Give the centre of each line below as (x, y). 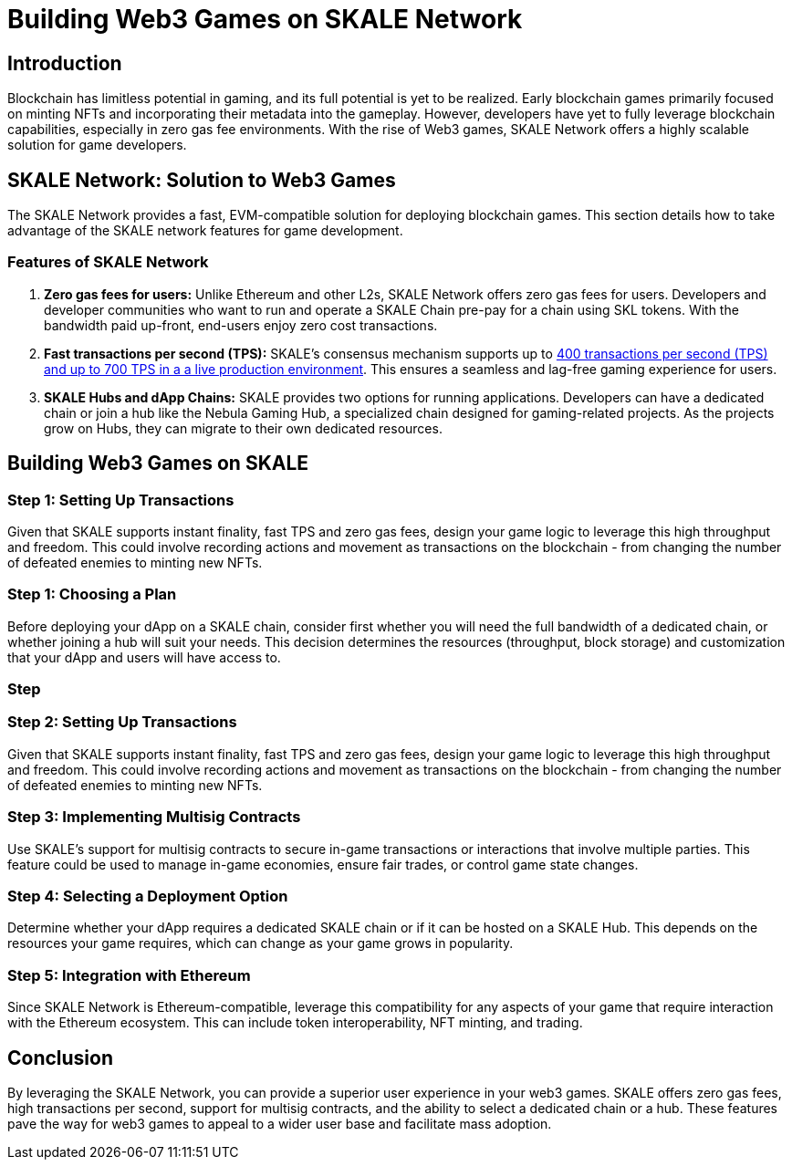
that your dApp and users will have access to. (144, 657)
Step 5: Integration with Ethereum (129, 975)
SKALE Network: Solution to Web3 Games (202, 180)
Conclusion (61, 1058)
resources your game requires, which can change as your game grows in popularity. (261, 943)
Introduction (65, 63)
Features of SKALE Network (108, 262)
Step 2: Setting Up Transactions (122, 722)
